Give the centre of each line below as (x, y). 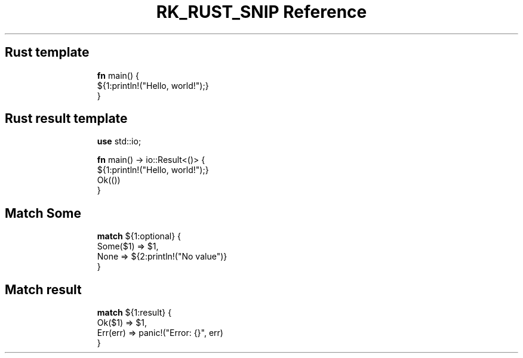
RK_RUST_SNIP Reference (261, 12)
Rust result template (66, 119)
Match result (43, 289)
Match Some (43, 213)
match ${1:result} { (134, 313)
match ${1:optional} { (139, 236)
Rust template (47, 53)
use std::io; (119, 141)
